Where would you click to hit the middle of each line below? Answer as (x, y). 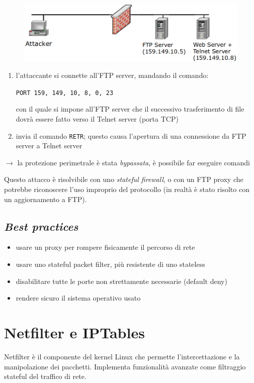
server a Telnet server (49, 146)
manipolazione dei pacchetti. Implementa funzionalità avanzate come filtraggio (125, 366)
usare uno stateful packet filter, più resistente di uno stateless (110, 264)
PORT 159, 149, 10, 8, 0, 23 (65, 93)
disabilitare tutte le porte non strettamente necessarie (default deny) (121, 281)
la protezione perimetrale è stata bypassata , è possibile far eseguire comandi (134, 162)
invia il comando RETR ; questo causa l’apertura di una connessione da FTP (131, 135)
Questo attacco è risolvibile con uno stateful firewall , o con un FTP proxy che (124, 179)
